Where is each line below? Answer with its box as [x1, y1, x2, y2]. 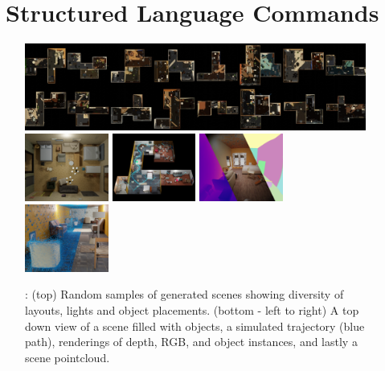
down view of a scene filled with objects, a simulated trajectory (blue [25, 317, 365, 334]
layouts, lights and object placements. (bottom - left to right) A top [25, 301, 359, 318]
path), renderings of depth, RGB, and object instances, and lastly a [25, 333, 358, 350]
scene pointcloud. [25, 348, 110, 365]
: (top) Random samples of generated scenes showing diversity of [25, 286, 344, 303]
